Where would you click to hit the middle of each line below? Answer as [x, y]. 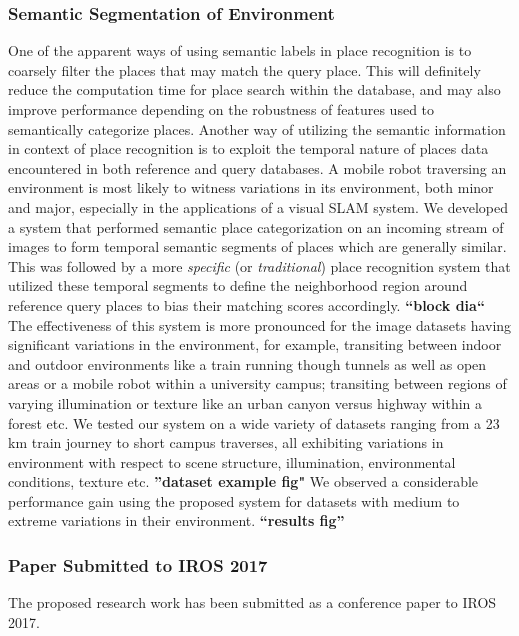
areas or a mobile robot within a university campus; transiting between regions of [257, 383]
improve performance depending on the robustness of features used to [221, 109]
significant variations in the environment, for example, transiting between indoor [255, 344]
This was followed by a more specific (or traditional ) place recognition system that [259, 265]
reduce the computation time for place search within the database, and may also [254, 89]
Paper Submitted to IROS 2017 [138, 564]
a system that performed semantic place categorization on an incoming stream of [256, 226]
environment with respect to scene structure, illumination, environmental [232, 461]
